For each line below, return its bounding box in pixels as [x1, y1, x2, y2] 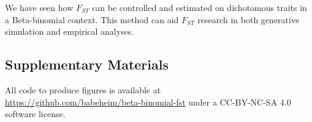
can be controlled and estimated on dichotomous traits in [92, 1, 307, 13]
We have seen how [5, 1, 74, 13]
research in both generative [197, 13, 300, 26]
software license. [5, 107, 66, 120]
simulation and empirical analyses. [5, 25, 134, 38]
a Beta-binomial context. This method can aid [5, 13, 179, 26]
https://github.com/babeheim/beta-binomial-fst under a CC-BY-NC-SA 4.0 [5, 95, 291, 108]
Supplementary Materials [5, 55, 169, 74]
